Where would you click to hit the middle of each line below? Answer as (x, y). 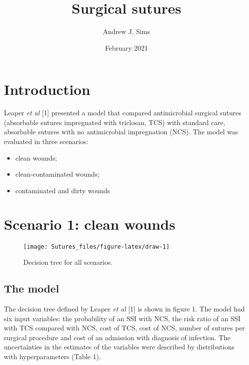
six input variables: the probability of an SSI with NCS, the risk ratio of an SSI (122, 318)
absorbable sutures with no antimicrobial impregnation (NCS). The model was (121, 132)
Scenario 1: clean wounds (90, 224)
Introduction (47, 89)
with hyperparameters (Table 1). (53, 356)
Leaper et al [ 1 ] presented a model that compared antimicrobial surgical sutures (123, 113)
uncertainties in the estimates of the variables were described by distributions (119, 347)
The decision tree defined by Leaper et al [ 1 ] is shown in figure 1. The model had (124, 308)
